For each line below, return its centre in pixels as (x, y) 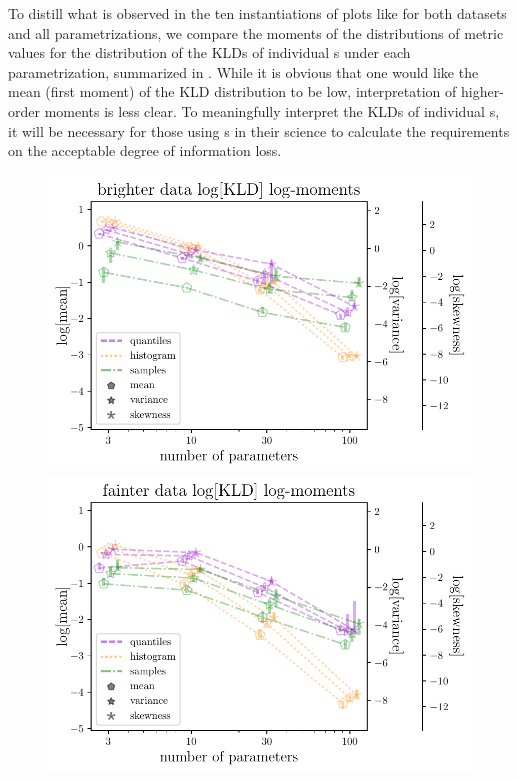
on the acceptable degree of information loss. (145, 150)
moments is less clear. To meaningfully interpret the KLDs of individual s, (272, 110)
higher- (482, 91)
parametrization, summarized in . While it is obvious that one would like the (243, 71)
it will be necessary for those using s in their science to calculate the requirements (259, 130)
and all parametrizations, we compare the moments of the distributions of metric (256, 32)
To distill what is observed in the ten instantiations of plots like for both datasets (257, 13)
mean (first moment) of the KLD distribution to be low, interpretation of (232, 91)
